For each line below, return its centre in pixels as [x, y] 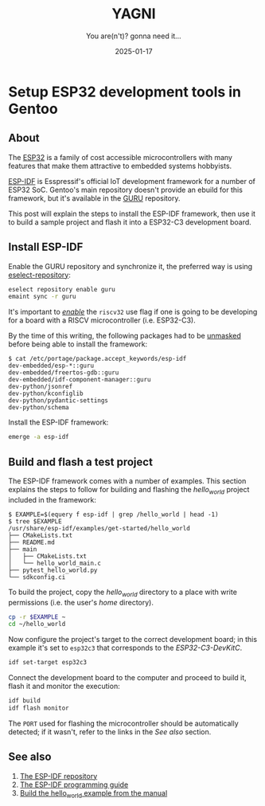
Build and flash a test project [81, 462]
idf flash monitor [39, 708]
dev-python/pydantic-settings [58, 401]
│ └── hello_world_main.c [55, 563]
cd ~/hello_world [37, 624]
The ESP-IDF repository [58, 776]
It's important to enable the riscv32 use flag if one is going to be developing [133, 312]
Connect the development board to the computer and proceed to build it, [127, 678]
